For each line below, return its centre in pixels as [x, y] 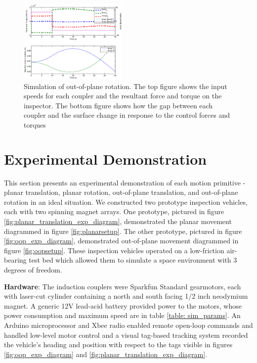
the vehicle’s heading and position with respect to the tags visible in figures [118, 344]
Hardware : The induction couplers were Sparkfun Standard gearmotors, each [123, 286]
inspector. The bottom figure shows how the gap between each [118, 105]
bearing [15, 260]
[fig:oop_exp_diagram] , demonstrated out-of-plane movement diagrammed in [121, 241]
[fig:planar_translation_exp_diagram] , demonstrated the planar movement [118, 221]
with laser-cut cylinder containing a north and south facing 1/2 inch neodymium [126, 296]
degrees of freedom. [33, 270]
